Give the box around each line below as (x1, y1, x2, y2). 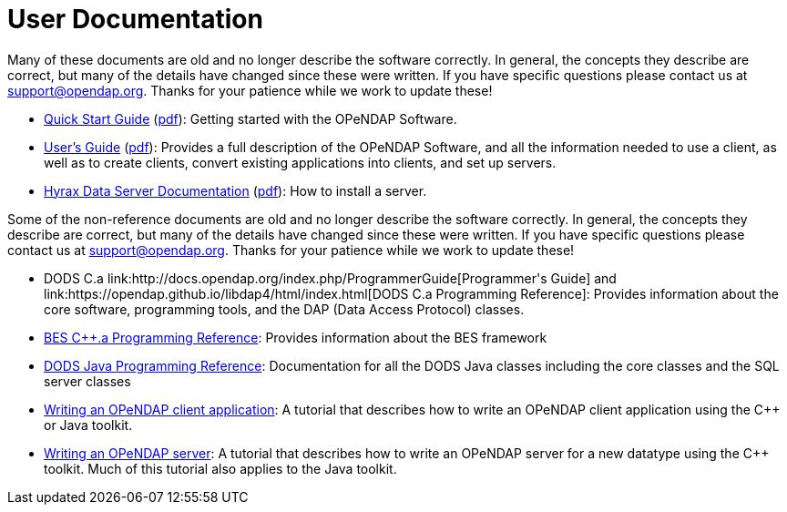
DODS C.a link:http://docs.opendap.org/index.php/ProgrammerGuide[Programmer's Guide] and (44, 270, 617, 286)
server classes (44, 373, 131, 389)
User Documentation (7, 4, 263, 35)
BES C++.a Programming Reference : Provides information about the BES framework (44, 329, 547, 345)
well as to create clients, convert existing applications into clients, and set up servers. (44, 154, 557, 170)
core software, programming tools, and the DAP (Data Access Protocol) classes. (44, 301, 525, 317)
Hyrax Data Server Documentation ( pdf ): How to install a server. (44, 182, 427, 199)
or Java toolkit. (44, 416, 133, 433)
